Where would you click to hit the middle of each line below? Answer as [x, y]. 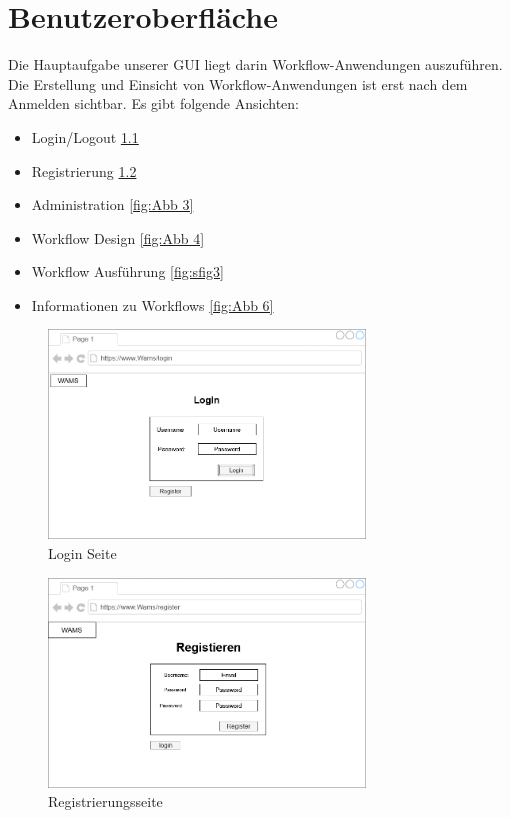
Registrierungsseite [105, 801]
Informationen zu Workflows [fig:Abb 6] [152, 304]
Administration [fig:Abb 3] [112, 204]
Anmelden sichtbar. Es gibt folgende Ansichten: [153, 103]
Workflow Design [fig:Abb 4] [118, 237]
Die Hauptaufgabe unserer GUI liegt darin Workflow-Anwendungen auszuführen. [255, 64]
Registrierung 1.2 [84, 170]
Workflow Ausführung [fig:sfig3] [127, 271]
